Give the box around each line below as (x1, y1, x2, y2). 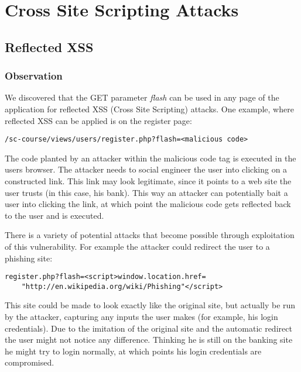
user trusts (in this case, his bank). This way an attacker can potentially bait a (5, 186, 288, 198)
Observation (5, 68, 63, 83)
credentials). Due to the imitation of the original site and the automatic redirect (5, 322, 292, 334)
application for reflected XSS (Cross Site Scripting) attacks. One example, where (5, 102, 294, 115)
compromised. (5, 356, 54, 368)
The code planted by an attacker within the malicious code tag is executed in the (5, 151, 296, 164)
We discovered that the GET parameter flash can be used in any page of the (5, 91, 279, 104)
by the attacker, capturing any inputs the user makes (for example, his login (5, 311, 278, 323)
